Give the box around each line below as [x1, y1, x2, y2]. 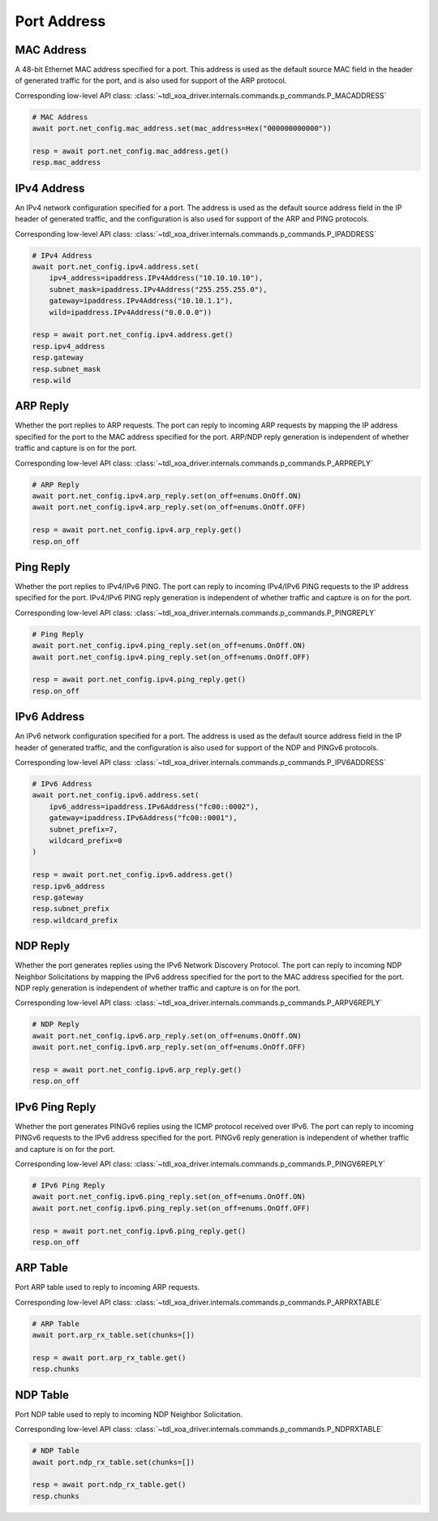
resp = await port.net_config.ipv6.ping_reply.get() [32, 1226, 247, 1235]
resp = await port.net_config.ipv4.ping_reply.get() [32, 675, 247, 685]
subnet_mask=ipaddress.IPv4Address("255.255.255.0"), [49, 285, 268, 294]
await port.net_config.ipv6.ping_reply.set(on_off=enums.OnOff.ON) [32, 1192, 307, 1201]
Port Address [15, 12, 106, 30]
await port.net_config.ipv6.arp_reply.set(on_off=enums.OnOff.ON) [32, 1031, 302, 1040]
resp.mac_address [32, 158, 101, 167]
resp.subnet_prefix [32, 904, 109, 913]
